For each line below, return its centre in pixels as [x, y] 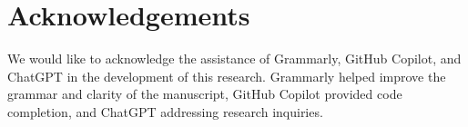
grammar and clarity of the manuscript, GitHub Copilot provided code [205, 94]
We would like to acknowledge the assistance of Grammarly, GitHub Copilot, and [234, 59]
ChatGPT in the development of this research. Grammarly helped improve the [227, 76]
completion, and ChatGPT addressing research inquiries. [165, 111]
